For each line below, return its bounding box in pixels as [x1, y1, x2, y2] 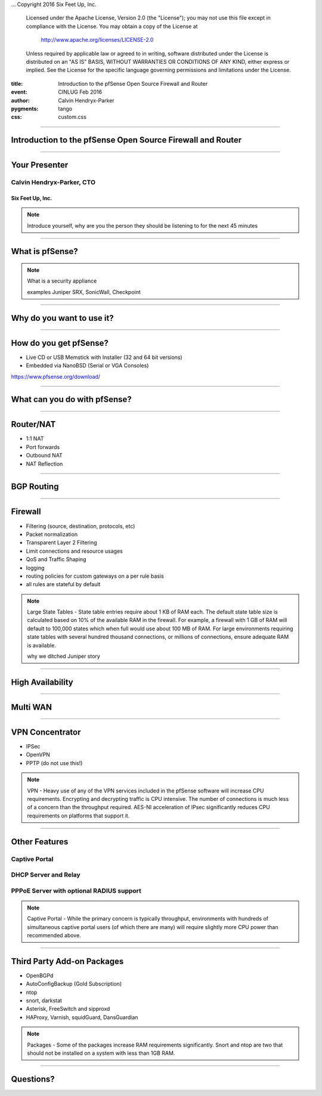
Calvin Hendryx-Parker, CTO [11, 178, 95, 187]
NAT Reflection [26, 460, 63, 467]
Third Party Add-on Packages [11, 956, 124, 966]
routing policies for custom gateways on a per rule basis [26, 572, 164, 580]
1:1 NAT [26, 435, 44, 442]
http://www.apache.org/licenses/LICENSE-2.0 [41, 36, 154, 44]
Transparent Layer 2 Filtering [26, 539, 98, 546]
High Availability [11, 677, 74, 687]
